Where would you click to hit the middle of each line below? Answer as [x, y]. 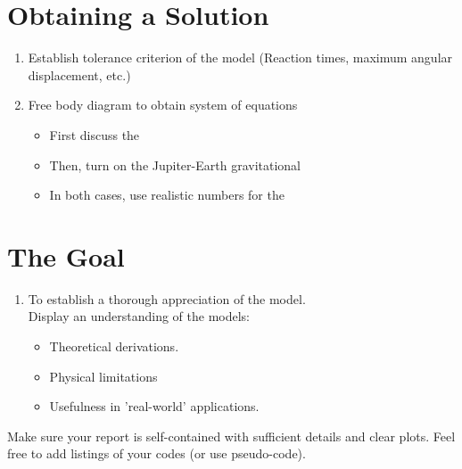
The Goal [66, 255]
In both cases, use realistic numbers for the [167, 195]
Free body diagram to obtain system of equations [163, 105]
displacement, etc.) [79, 74]
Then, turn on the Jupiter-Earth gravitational [175, 165]
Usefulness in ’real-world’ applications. [154, 406]
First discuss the [95, 134]
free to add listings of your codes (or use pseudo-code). [157, 453]
